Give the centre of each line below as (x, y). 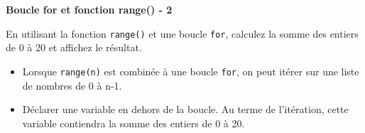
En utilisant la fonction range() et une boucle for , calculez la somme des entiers (182, 33)
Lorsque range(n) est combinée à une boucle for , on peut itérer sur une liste (191, 71)
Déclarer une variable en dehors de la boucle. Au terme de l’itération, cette (185, 109)
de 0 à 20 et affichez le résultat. (74, 47)
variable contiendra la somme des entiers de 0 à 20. (134, 123)
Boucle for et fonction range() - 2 (89, 9)
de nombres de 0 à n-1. (72, 85)
